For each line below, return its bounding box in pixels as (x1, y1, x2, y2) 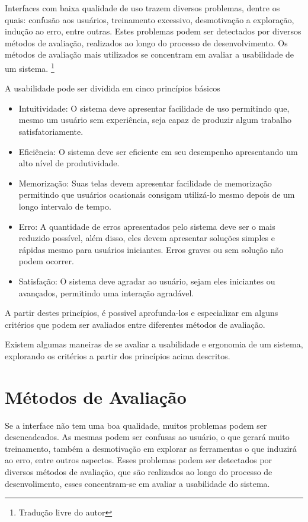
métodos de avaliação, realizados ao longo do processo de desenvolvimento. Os (5, 36, 288, 49)
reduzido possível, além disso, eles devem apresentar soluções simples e (18, 232, 275, 244)
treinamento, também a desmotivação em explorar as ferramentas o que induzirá (5, 442, 297, 454)
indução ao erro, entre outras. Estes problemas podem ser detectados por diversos (5, 25, 301, 37)
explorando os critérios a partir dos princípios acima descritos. (5, 349, 230, 362)
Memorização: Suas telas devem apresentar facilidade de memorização (18, 176, 272, 189)
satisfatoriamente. (18, 125, 84, 137)
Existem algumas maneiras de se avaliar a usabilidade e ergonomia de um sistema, (5, 338, 303, 350)
